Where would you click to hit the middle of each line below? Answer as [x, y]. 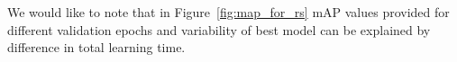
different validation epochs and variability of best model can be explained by [219, 29]
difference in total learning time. [96, 47]
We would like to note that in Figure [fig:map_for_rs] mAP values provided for [228, 12]
